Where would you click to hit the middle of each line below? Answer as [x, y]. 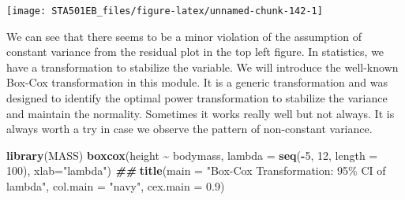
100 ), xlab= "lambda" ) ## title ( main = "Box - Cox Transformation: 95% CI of [196, 170]
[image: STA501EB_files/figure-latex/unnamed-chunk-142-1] [165, 11]
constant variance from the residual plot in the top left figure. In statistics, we [195, 52]
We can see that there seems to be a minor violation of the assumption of [184, 36]
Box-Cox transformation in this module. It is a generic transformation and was [197, 82]
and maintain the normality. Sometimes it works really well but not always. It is [201, 113]
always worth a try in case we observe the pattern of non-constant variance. [189, 129]
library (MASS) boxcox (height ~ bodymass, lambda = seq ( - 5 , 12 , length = [192, 155]
